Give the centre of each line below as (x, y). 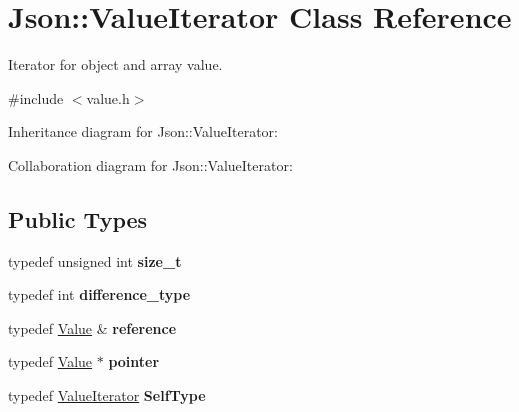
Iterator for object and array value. (115, 64)
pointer (134, 361)
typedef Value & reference (92, 327)
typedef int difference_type (99, 294)
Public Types (78, 218)
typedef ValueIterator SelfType (107, 395)
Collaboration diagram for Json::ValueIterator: (150, 164)
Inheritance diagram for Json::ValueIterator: (143, 131)
